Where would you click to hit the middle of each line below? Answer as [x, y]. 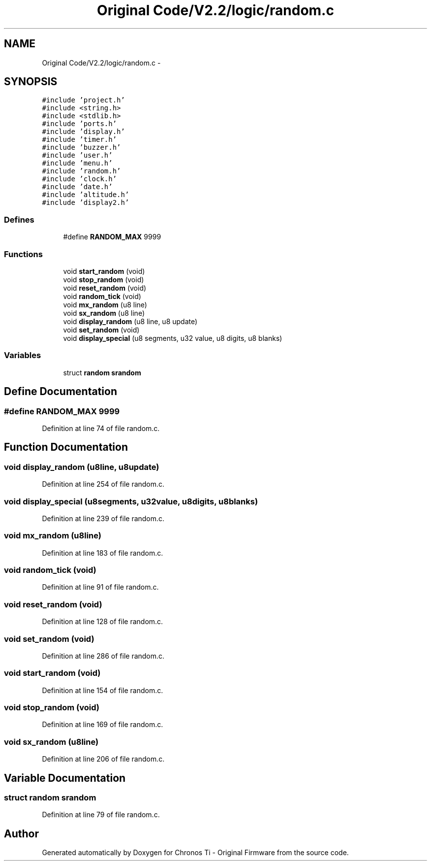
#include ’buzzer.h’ [81, 148]
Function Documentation [66, 447]
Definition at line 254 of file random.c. [103, 484]
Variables [23, 355]
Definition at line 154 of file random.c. [103, 690]
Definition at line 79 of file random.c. [101, 815]
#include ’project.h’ [83, 100]
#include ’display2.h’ [86, 203]
